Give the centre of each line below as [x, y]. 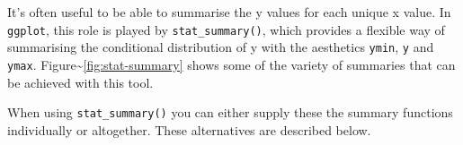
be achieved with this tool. [80, 82]
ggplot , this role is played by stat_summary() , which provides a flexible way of [226, 29]
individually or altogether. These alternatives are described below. [189, 129]
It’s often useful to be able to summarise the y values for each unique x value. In [229, 12]
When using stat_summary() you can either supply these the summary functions [230, 112]
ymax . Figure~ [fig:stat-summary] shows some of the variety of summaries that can [231, 64]
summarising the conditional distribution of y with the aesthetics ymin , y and [221, 47]
